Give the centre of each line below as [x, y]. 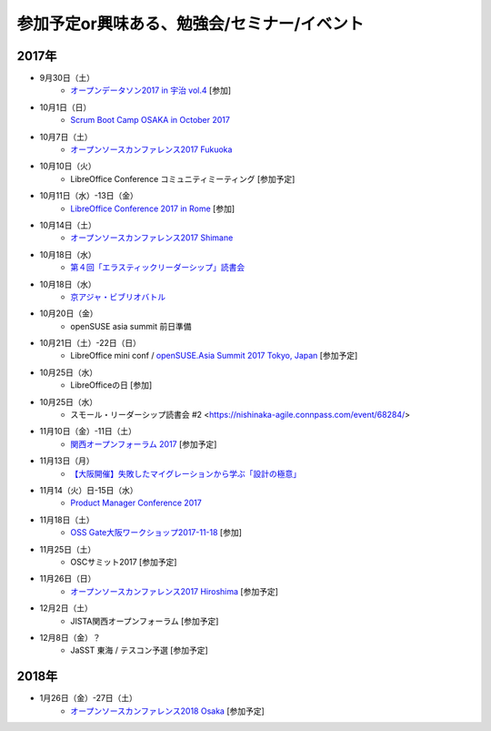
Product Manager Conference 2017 [136, 503]
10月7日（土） [66, 137]
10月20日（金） [69, 313]
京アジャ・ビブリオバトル [118, 297]
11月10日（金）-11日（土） [88, 431]
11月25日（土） [68, 549]
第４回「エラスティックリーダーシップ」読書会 [158, 268]
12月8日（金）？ [70, 637]
